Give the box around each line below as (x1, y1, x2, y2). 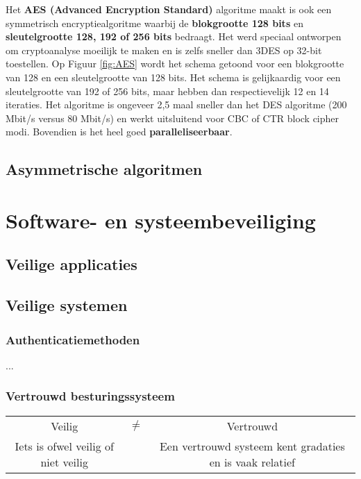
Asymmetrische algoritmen (6, 158, 203, 180)
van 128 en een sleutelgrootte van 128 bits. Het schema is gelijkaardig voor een (6, 69, 341, 84)
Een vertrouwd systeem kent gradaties (159, 437, 345, 454)
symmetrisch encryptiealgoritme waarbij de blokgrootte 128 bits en (6, 15, 303, 30)
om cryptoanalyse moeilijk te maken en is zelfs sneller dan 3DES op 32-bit (6, 42, 322, 57)
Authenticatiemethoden (6, 330, 140, 348)
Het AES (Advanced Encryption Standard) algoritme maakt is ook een (6, 2, 332, 16)
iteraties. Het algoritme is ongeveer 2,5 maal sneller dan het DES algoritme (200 (6, 97, 347, 112)
